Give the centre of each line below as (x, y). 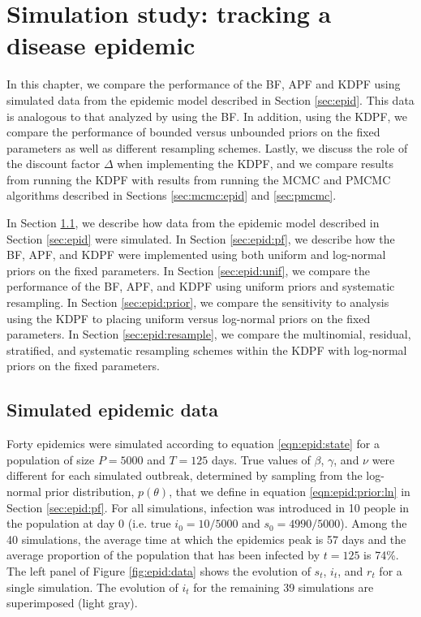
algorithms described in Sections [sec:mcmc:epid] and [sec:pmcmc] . (172, 195)
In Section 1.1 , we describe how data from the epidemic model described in (193, 223)
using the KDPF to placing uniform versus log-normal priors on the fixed (189, 318)
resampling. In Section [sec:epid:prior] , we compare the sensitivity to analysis (198, 302)
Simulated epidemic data (112, 410)
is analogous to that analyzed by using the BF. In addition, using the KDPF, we (207, 116)
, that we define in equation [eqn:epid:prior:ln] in (290, 491)
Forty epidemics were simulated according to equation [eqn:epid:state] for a (193, 444)
